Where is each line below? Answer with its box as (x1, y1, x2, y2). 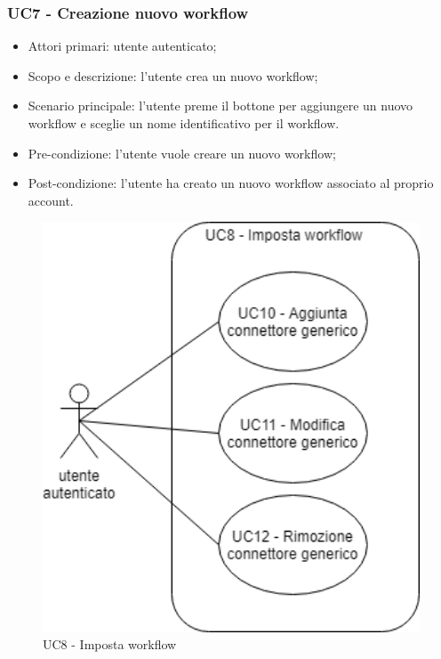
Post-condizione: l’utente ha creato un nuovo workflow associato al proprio (28, 174, 434, 192)
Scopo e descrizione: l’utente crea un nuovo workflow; (28, 66, 318, 85)
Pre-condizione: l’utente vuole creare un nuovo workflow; (28, 143, 336, 162)
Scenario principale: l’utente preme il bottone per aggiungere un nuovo (28, 96, 413, 115)
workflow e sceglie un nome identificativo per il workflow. (28, 114, 340, 132)
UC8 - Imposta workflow (43, 635, 177, 654)
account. (28, 191, 74, 209)
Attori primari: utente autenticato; (28, 37, 217, 55)
